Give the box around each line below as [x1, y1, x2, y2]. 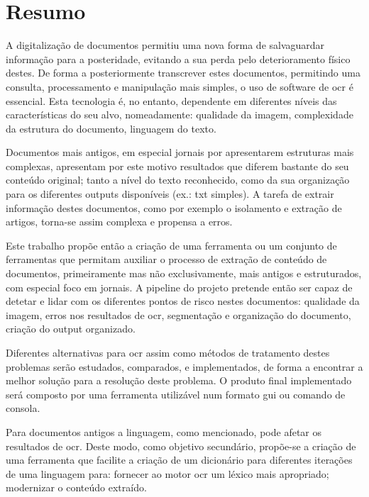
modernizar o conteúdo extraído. [6, 480, 147, 495]
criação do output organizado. [6, 321, 136, 336]
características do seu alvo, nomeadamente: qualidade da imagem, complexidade [6, 107, 353, 122]
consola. [6, 401, 40, 415]
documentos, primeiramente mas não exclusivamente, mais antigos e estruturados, [6, 266, 362, 281]
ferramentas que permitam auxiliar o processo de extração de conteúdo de [6, 252, 327, 267]
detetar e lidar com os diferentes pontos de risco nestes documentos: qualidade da [6, 294, 360, 308]
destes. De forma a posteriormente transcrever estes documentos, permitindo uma [6, 65, 360, 80]
